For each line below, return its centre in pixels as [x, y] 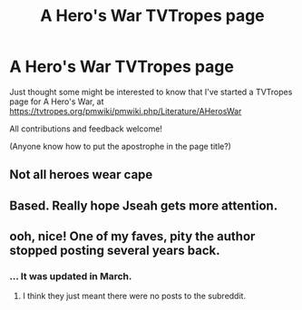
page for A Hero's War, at [57, 102]
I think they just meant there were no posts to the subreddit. [134, 296]
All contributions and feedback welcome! [86, 129]
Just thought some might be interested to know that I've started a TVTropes [151, 92]
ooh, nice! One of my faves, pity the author [132, 237]
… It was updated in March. [71, 276]
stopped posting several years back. [115, 251]
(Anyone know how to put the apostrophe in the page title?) [120, 146]
